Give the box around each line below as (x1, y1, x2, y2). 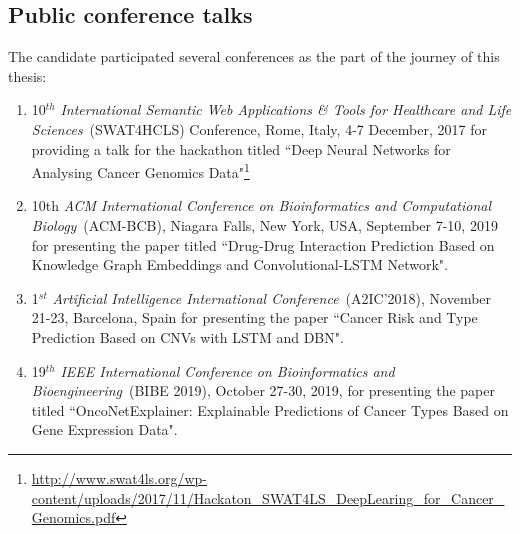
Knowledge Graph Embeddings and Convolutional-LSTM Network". (31, 254, 449, 275)
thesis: (8, 65, 47, 86)
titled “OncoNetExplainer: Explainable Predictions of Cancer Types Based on (31, 399, 509, 420)
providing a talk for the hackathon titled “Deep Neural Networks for (31, 138, 451, 159)
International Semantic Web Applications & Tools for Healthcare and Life (60, 99, 512, 120)
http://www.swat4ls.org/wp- (31, 467, 207, 488)
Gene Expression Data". (31, 419, 178, 440)
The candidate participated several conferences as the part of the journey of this (8, 46, 500, 67)
